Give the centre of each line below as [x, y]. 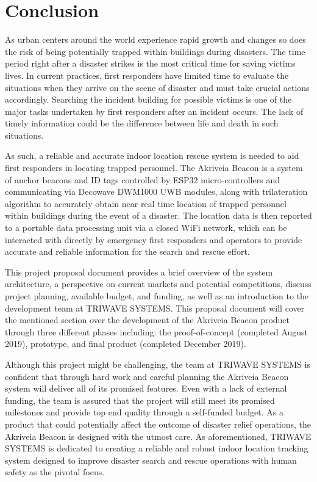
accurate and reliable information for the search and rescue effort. [127, 251]
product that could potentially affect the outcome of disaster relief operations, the [158, 424]
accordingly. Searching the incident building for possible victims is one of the [148, 99]
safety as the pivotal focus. [55, 472]
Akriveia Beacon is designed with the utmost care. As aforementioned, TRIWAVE [158, 436]
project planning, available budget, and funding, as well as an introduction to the [157, 296]
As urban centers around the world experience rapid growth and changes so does [155, 39]
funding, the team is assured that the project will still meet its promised [140, 400]
